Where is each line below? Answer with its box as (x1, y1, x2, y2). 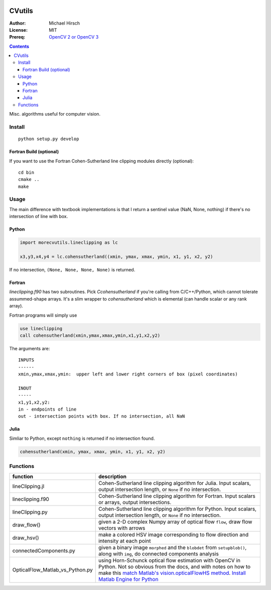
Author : (9, 20, 26, 26)
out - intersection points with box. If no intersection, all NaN (18, 414, 185, 419)
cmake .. (18, 176, 40, 182)
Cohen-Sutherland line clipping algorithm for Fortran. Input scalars (98, 493, 256, 500)
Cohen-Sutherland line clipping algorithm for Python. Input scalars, (98, 505, 257, 512)
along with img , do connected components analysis (98, 550, 219, 557)
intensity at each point (98, 537, 151, 544)
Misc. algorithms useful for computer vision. (9, 111, 100, 117)
